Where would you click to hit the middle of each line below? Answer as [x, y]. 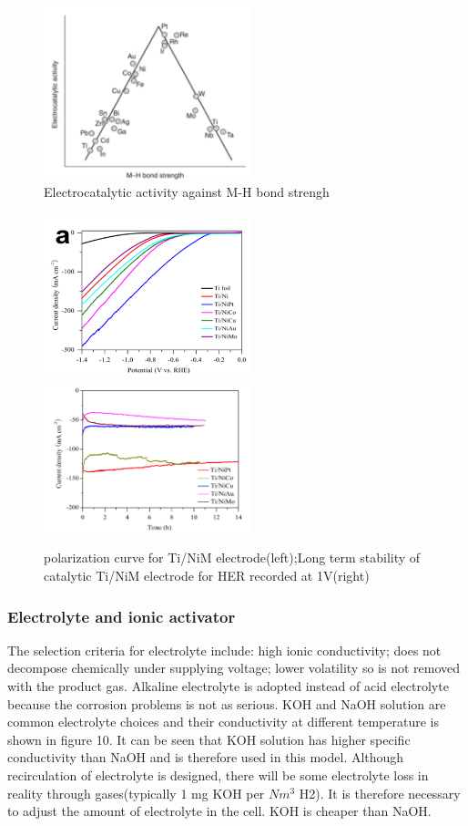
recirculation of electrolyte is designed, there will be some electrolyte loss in [218, 775]
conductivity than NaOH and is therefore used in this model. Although [206, 757]
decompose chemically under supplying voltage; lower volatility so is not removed [234, 668]
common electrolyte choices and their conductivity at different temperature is [223, 722]
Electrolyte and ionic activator [122, 616]
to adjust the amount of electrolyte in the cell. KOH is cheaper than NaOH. [219, 811]
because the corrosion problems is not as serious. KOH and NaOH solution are [227, 703]
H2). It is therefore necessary [380, 793]
